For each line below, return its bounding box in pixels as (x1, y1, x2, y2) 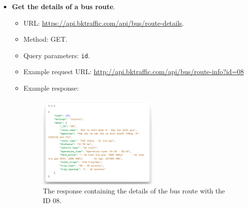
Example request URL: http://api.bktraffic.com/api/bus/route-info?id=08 (23, 66, 244, 77)
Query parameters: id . (23, 50, 90, 60)
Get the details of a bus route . (12, 1, 115, 11)
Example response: (23, 83, 79, 93)
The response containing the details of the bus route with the (43, 186, 225, 196)
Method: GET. (23, 34, 68, 44)
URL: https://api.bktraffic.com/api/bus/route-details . (23, 17, 184, 28)
